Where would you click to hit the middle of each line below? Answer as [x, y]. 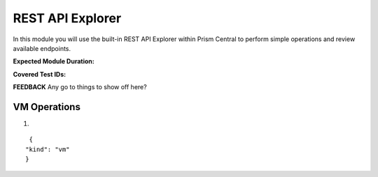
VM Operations [47, 107]
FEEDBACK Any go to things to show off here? [80, 87]
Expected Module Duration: [54, 61]
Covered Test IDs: [40, 74]
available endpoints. [42, 48]
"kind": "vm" [48, 149]
